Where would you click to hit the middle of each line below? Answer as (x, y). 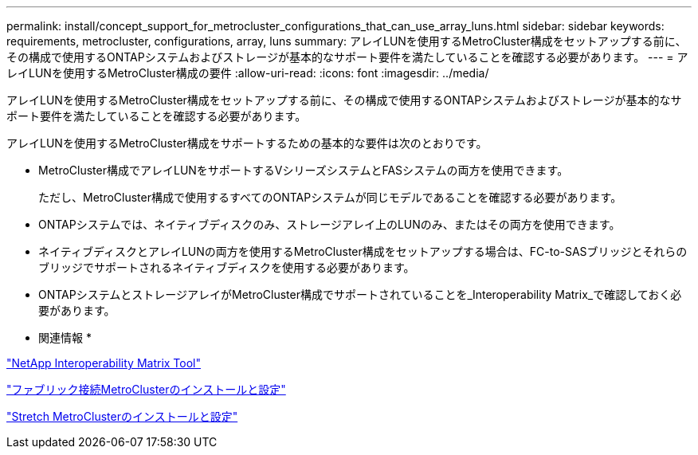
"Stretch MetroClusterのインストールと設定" (122, 416)
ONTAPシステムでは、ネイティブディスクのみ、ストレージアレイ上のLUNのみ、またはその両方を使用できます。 (329, 224)
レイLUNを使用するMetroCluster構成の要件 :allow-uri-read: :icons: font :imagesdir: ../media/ (248, 73)
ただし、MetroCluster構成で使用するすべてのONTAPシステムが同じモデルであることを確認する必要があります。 (330, 197)
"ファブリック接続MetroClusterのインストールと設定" (146, 389)
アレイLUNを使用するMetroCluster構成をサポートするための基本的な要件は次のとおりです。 (247, 143)
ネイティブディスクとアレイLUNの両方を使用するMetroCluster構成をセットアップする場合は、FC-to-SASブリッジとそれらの (363, 251)
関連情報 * (65, 337)
